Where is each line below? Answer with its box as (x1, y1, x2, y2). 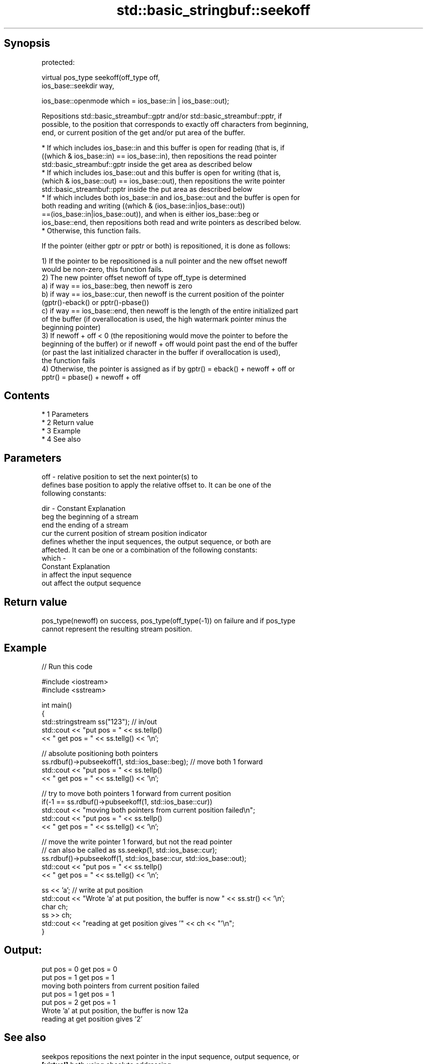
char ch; (41, 902, 68, 911)
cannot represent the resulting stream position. (41, 625, 193, 634)
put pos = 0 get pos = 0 (41, 964, 117, 973)
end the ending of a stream (41, 521, 129, 530)
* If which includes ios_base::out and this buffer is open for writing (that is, (41, 168, 281, 177)
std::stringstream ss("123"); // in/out (41, 717, 157, 726)
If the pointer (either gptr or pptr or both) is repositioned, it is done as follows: (41, 241, 291, 250)
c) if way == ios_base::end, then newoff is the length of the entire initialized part (41, 306, 298, 315)
